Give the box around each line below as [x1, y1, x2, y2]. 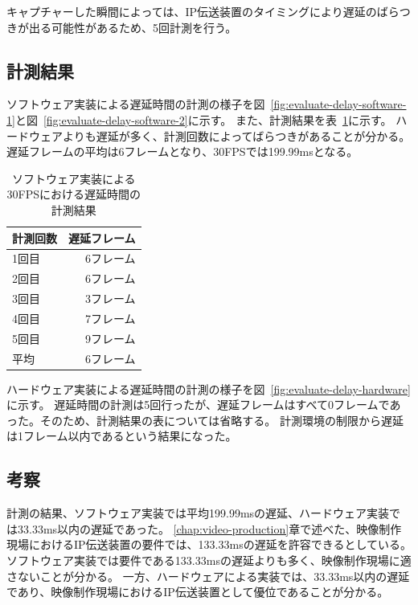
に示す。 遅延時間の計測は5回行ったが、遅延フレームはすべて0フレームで [6, 396, 390, 413]
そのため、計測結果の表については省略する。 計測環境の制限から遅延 [39, 411, 404, 428]
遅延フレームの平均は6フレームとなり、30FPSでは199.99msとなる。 [6, 143, 359, 160]
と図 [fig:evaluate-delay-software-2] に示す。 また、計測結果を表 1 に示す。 [14, 111, 392, 128]
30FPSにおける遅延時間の [6, 186, 141, 202]
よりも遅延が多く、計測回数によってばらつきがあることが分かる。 [62, 127, 411, 144]
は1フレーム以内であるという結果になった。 [6, 427, 237, 444]
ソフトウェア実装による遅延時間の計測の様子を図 [6, 96, 265, 112]
